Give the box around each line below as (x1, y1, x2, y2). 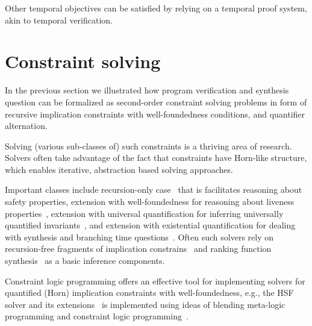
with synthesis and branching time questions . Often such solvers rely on (5, 230, 274, 243)
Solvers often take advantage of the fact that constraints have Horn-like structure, (5, 151, 307, 164)
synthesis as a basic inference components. (5, 254, 165, 267)
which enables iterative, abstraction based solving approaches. (5, 163, 233, 175)
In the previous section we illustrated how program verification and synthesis (5, 84, 289, 96)
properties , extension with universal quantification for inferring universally (5, 207, 284, 219)
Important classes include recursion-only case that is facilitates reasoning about (5, 183, 302, 196)
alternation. (5, 119, 48, 132)
